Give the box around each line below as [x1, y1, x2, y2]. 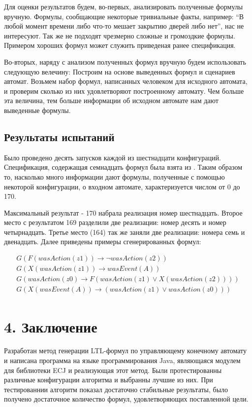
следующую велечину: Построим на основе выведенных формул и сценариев [4, 66, 235, 76]
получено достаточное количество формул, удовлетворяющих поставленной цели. [4, 394, 249, 404]
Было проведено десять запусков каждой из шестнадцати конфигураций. [4, 152, 221, 162]
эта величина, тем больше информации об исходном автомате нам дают [4, 95, 219, 106]
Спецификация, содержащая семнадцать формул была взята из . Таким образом [4, 162, 243, 172]
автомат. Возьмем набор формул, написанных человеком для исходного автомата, [4, 76, 248, 86]
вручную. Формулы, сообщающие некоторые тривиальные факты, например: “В [4, 11, 244, 21]
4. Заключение [4, 317, 97, 337]
